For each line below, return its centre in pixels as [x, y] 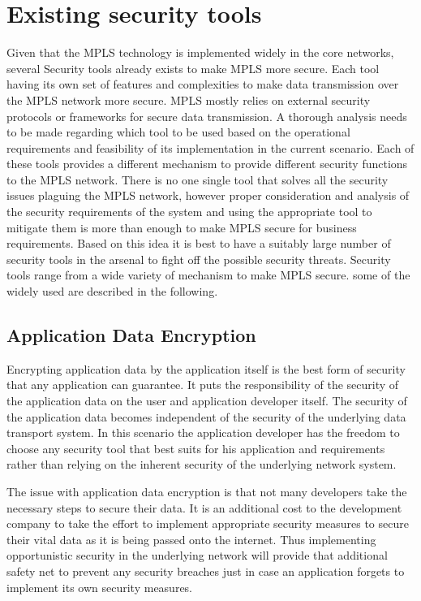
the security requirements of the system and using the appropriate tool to [189, 212]
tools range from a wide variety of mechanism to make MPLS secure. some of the [208, 275]
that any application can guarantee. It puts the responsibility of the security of [203, 385]
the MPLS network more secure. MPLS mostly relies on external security [189, 99]
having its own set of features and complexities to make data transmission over [203, 84]
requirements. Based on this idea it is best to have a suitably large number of [199, 243]
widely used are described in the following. [112, 291]
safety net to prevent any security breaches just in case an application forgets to [206, 571]
